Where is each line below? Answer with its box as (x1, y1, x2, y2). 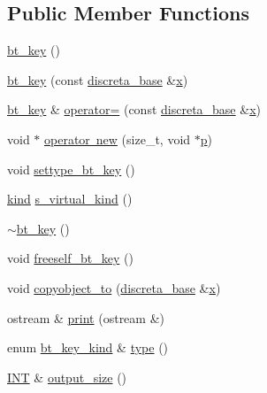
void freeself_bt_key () (7, 249, 133, 267)
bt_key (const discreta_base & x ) (7, 70, 188, 89)
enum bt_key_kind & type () (7, 338, 169, 357)
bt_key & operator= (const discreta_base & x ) (7, 100, 262, 119)
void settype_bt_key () (7, 159, 135, 178)
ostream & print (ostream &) (7, 308, 164, 327)
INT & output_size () (7, 367, 127, 386)
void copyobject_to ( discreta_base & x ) (7, 278, 221, 297)
